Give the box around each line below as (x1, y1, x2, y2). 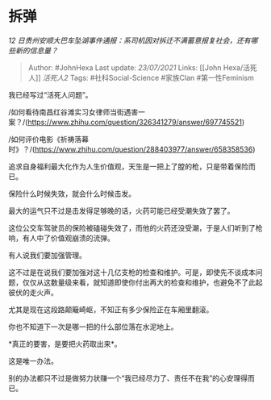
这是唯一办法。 (8, 356, 58, 365)
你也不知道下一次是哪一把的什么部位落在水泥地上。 (8, 322, 178, 331)
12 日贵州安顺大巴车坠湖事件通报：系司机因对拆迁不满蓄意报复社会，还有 (8, 35, 252, 45)
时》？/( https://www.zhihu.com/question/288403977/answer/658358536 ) (8, 144, 256, 154)
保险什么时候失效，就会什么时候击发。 (8, 189, 135, 198)
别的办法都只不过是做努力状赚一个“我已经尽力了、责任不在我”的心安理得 (8, 373, 248, 383)
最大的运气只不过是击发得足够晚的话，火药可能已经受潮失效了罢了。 (8, 206, 235, 215)
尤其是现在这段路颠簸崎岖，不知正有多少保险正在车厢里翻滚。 (8, 304, 214, 315)
